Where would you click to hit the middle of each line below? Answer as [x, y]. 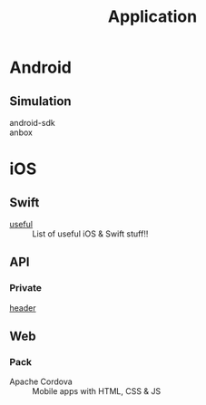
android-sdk [33, 123]
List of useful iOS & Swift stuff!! [90, 234]
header [23, 308]
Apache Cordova [41, 381]
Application [152, 17]
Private [26, 288]
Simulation [40, 101]
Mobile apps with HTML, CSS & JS [97, 391]
